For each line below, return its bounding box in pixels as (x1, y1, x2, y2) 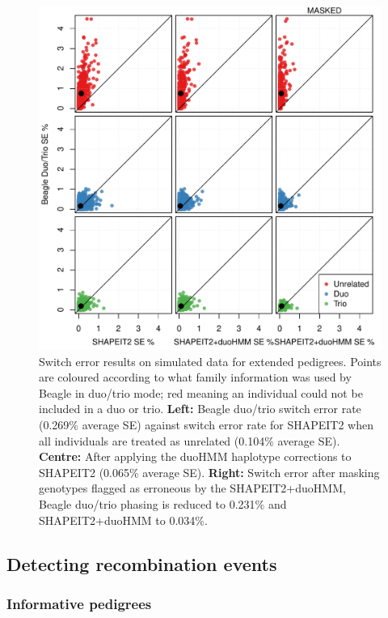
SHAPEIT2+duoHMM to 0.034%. (39, 511, 208, 528)
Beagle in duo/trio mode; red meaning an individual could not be (39, 384, 363, 401)
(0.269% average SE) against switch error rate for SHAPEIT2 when (39, 416, 373, 433)
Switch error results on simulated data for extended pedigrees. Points (39, 352, 382, 369)
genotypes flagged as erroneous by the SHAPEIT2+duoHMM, (39, 479, 346, 497)
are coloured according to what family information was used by (39, 369, 352, 386)
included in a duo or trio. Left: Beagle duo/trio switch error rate (39, 400, 361, 417)
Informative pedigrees (6, 593, 152, 613)
